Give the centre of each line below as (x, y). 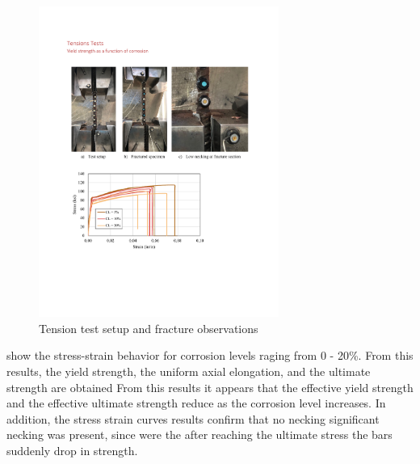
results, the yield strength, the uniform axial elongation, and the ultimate (189, 371)
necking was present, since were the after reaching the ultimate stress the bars (199, 434)
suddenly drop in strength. (72, 450)
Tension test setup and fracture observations (149, 328)
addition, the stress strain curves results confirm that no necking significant (193, 418)
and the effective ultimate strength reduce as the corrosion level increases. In (196, 403)
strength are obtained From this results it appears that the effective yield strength (210, 387)
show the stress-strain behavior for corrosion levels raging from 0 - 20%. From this (210, 355)
